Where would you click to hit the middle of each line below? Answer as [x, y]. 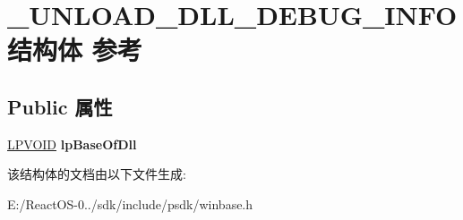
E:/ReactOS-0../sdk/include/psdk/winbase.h [130, 203]
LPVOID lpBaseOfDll [72, 144]
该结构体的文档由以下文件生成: [97, 174]
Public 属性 [60, 106]
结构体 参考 [75, 50]
